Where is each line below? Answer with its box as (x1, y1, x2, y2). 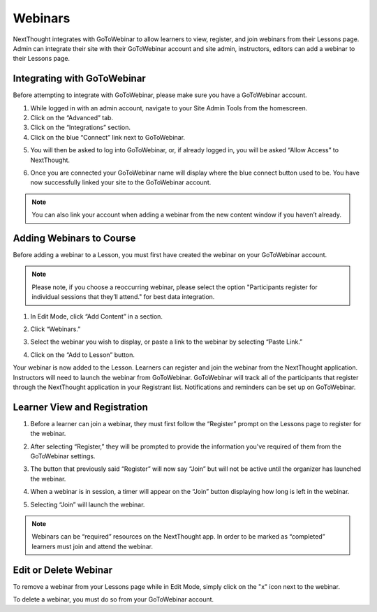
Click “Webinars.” (30, 325, 81, 333)
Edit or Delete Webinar (13, 564, 113, 576)
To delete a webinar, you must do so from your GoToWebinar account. (13, 595, 214, 604)
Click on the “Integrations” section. (30, 123, 131, 132)
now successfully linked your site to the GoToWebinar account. (30, 178, 212, 187)
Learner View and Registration (13, 401, 148, 413)
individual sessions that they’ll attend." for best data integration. (31, 293, 215, 301)
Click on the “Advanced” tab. (30, 114, 114, 122)
